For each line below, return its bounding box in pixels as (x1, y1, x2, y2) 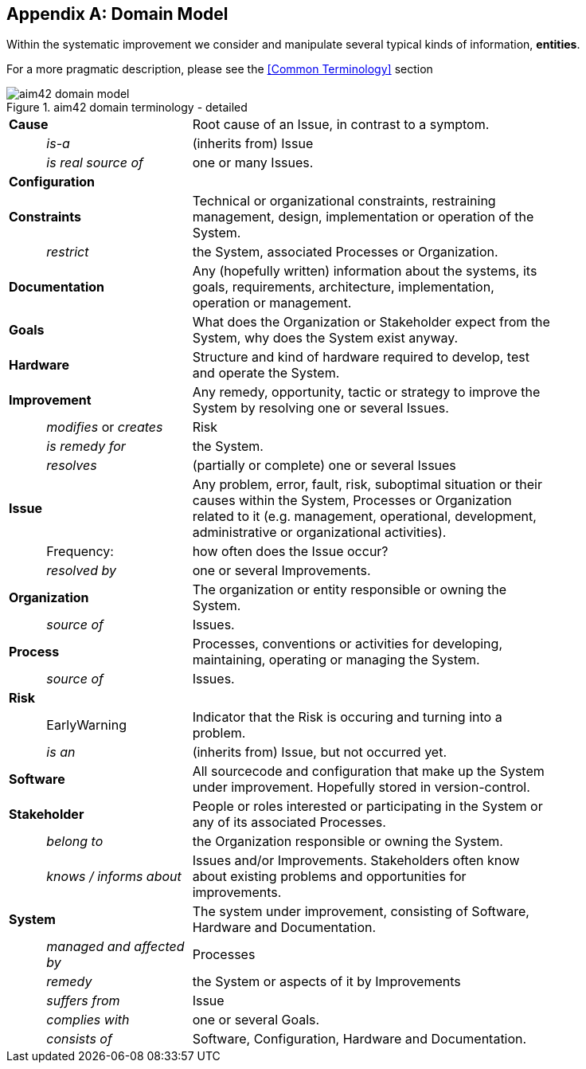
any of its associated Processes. (192, 814, 386, 831)
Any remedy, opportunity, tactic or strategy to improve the (192, 384, 541, 401)
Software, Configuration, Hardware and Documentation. (192, 1031, 527, 1047)
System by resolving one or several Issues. (192, 400, 449, 417)
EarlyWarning (46, 717, 127, 734)
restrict (46, 244, 89, 260)
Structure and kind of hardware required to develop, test (192, 349, 529, 366)
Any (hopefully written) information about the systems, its (192, 263, 537, 280)
